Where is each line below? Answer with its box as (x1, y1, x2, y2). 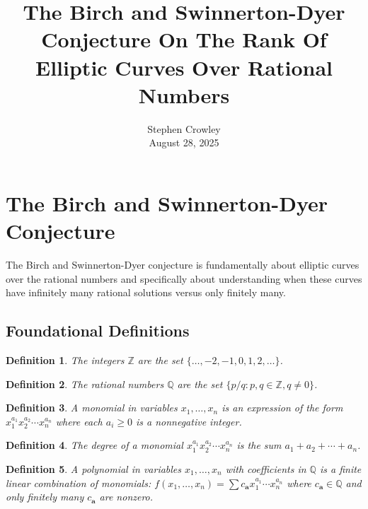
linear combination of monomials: (6, 475, 151, 490)
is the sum (236, 438, 282, 452)
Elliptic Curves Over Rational (35, 52, 333, 81)
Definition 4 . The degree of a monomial (6, 438, 183, 452)
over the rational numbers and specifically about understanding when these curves (6, 271, 362, 286)
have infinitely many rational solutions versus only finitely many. (6, 285, 286, 300)
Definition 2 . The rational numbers (6, 376, 164, 391)
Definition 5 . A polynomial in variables (6, 461, 182, 476)
